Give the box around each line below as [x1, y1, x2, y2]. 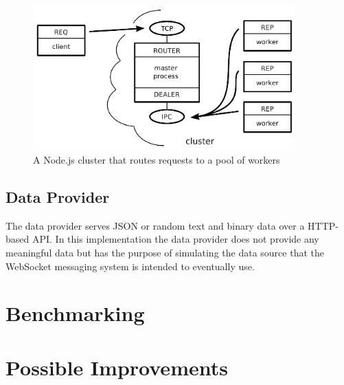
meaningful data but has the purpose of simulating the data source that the [5, 245, 324, 260]
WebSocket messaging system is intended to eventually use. [5, 258, 255, 273]
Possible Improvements [5, 353, 228, 381]
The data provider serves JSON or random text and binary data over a [5, 218, 305, 232]
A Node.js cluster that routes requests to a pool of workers [33, 153, 280, 167]
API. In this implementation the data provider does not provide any [32, 232, 319, 246]
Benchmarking [5, 299, 145, 327]
